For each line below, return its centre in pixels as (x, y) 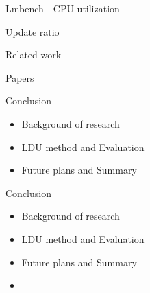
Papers (20, 77)
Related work (34, 55)
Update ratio (33, 31)
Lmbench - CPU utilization (63, 8)
